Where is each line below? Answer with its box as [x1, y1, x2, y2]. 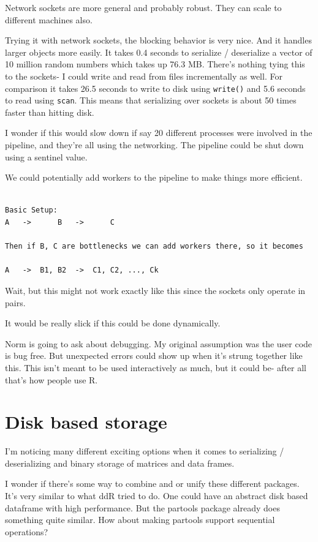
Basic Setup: [5, 206, 58, 215]
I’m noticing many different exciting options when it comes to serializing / [5, 445, 284, 457]
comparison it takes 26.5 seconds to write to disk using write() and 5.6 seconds [5, 81, 306, 94]
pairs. [5, 296, 26, 309]
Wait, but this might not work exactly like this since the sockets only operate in [5, 284, 306, 296]
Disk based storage [5, 409, 167, 434]
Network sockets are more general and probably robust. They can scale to [5, 1, 282, 13]
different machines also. [5, 13, 93, 26]
